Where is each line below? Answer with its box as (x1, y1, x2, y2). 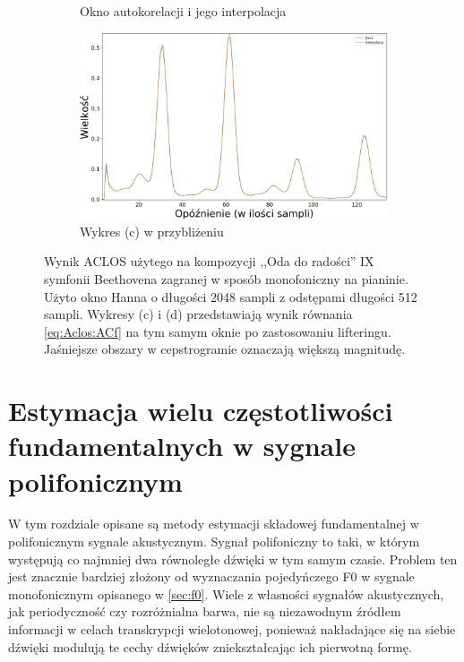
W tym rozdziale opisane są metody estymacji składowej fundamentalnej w (8, 514, 419, 533)
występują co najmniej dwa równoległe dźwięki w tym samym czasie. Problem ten (8, 549, 458, 568)
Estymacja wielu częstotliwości (8, 392, 393, 429)
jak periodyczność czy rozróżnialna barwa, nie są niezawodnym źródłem (8, 602, 401, 621)
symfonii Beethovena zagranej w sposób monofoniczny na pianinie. (44, 269, 408, 288)
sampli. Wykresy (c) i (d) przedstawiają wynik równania (44, 305, 353, 323)
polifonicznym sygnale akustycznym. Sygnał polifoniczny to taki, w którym (8, 532, 420, 551)
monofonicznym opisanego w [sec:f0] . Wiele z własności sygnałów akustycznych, (8, 584, 444, 603)
